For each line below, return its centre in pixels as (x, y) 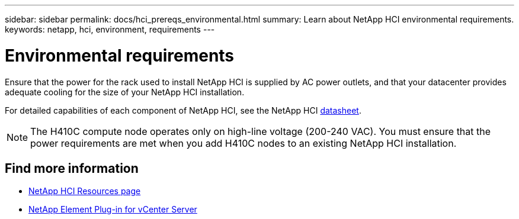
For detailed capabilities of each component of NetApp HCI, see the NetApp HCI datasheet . (183, 110)
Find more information (72, 168)
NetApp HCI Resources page (85, 191)
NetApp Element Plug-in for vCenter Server (113, 210)
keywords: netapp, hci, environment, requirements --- (110, 29)
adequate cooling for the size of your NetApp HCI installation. (125, 92)
